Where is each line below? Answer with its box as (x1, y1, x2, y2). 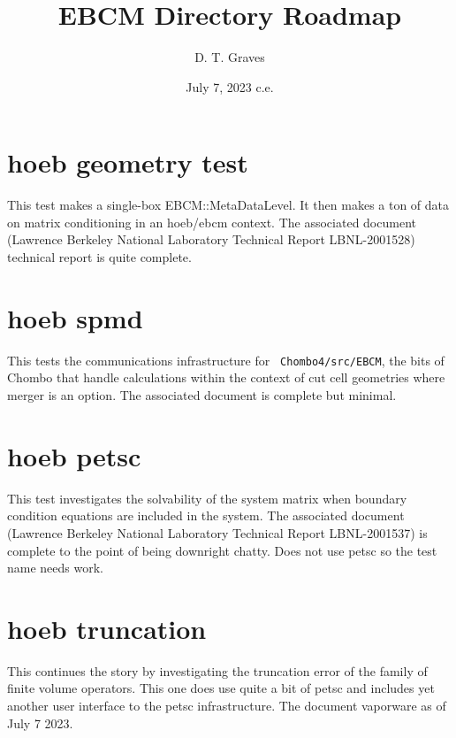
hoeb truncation (7, 610, 207, 646)
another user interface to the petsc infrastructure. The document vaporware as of (7, 696, 446, 714)
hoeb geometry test (7, 144, 248, 181)
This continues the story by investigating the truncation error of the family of (7, 661, 428, 680)
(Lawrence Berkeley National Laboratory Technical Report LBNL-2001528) (7, 230, 415, 249)
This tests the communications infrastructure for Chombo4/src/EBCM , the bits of (7, 350, 445, 369)
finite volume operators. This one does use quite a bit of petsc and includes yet (7, 679, 435, 697)
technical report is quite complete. (7, 248, 192, 266)
